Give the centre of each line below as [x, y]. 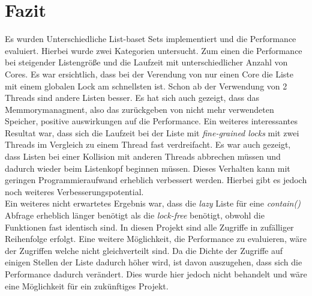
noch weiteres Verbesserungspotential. [74, 191]
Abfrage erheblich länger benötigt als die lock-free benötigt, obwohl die [135, 215]
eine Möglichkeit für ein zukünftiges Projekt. [87, 285]
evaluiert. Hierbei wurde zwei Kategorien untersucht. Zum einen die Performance [154, 50]
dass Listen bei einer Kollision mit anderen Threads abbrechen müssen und [143, 156]
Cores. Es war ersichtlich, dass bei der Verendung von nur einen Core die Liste [149, 74]
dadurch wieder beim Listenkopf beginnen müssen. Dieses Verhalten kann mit [148, 168]
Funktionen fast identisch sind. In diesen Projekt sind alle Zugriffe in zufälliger [149, 227]
